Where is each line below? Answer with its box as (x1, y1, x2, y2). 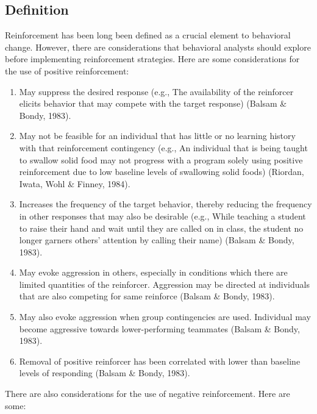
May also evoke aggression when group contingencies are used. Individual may (19, 310, 311, 323)
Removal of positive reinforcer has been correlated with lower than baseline (19, 354, 301, 367)
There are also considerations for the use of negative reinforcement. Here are (5, 387, 290, 400)
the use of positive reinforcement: (5, 64, 129, 77)
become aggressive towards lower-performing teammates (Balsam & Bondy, (19, 322, 300, 335)
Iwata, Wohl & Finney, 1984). (19, 177, 130, 190)
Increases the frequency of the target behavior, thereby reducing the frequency (19, 198, 312, 210)
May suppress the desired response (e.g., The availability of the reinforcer (19, 85, 294, 98)
